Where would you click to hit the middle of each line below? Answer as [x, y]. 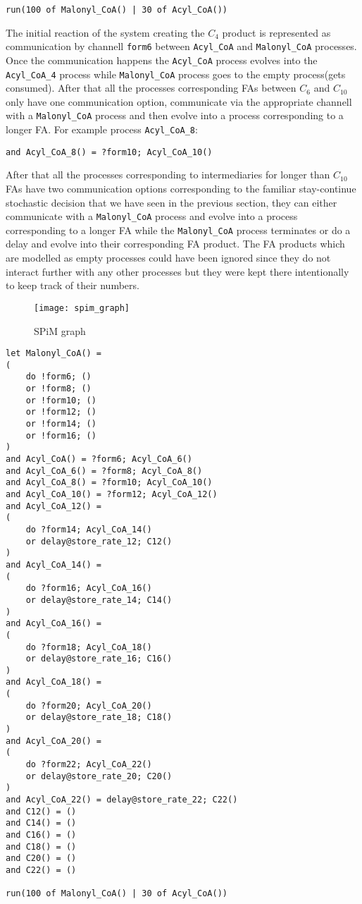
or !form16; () [61, 435]
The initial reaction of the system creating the [105, 32]
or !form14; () [61, 424]
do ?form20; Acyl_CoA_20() [89, 706]
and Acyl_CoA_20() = [54, 741]
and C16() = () [41, 835]
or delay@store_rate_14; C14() [99, 600]
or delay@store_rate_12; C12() [99, 541]
